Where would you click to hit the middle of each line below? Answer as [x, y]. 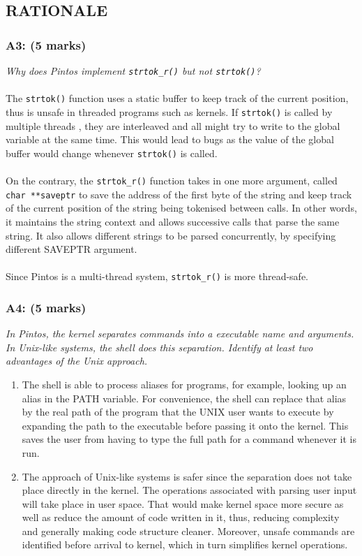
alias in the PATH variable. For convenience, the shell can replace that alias [184, 398]
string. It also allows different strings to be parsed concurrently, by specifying [171, 235]
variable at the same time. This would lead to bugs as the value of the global [170, 139]
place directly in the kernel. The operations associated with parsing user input [189, 490]
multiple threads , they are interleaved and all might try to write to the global [173, 125]
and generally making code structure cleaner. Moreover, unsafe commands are [188, 531]
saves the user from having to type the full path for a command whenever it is [189, 439]
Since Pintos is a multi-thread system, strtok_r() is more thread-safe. [157, 276]
